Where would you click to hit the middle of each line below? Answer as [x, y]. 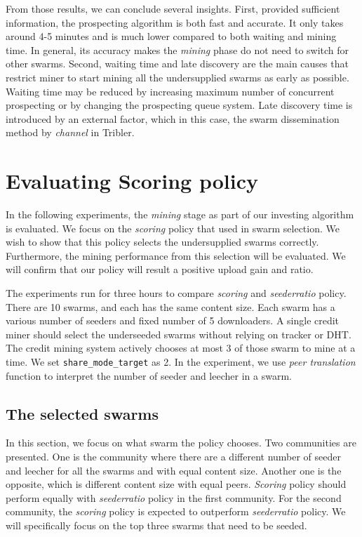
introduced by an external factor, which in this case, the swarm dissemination [173, 118]
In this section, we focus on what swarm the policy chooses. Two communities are [181, 443]
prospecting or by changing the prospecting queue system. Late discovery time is [179, 105]
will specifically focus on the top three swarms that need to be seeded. [156, 525]
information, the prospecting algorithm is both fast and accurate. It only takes [175, 22]
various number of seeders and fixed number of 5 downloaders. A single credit [173, 320]
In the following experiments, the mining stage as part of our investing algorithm [180, 214]
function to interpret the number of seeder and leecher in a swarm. [149, 375]
